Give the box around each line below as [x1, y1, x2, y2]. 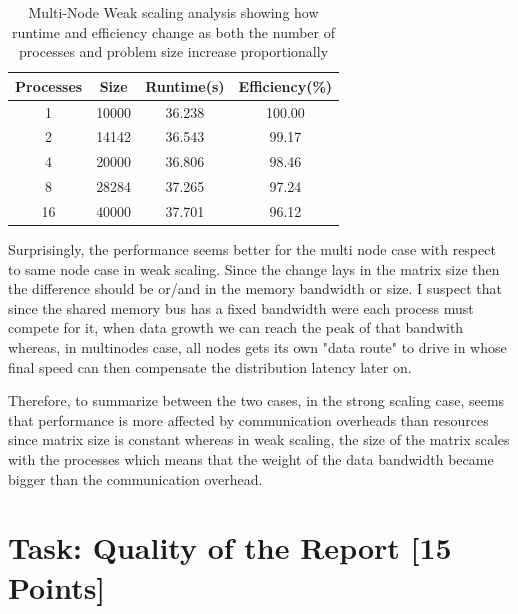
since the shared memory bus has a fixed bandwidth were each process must [8, 297, 474, 318]
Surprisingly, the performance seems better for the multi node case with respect [8, 239, 496, 260]
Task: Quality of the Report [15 [8, 527, 452, 568]
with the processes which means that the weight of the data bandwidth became [8, 449, 494, 470]
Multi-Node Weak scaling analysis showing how [28, 2, 319, 22]
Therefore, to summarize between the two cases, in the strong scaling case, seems [8, 390, 505, 411]
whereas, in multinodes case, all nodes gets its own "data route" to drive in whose [8, 337, 507, 358]
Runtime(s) [145, 75, 225, 96]
